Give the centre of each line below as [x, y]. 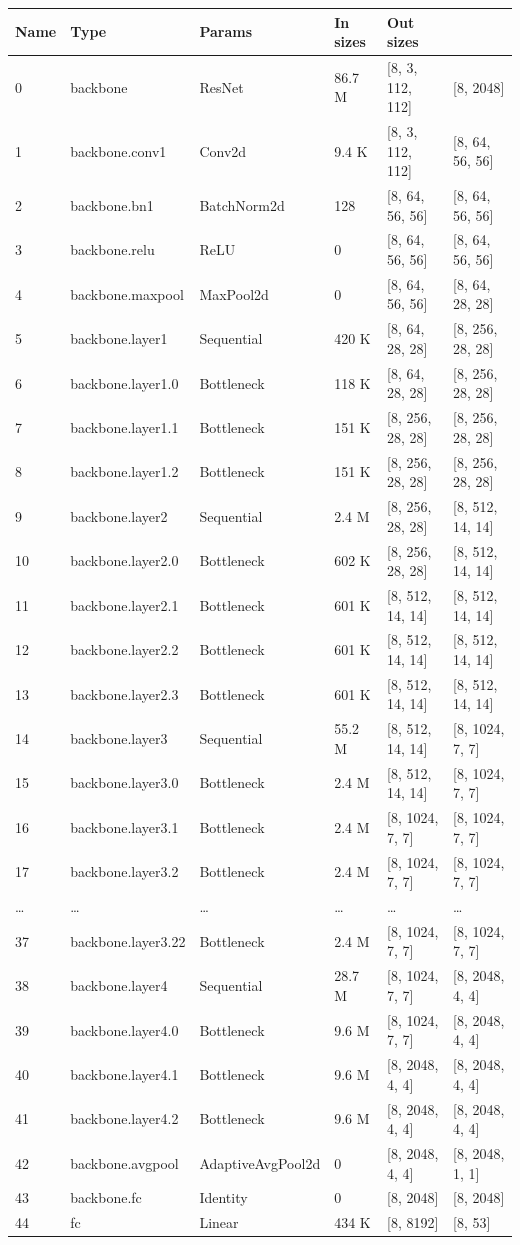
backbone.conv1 [118, 150]
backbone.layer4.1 [124, 1073]
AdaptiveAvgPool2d [260, 1162]
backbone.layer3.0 [124, 782]
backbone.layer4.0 [124, 1029]
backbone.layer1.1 [124, 426]
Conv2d [223, 150]
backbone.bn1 [112, 204]
